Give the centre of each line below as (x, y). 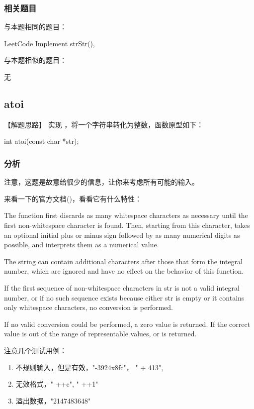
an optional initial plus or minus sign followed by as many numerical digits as (122, 235)
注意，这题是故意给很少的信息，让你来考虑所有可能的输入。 (101, 182)
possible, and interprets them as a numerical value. (82, 245)
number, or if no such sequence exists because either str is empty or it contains (124, 297)
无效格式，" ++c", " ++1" (57, 384)
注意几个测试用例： (35, 350)
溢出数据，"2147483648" (53, 400)
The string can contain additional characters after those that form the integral (123, 261)
